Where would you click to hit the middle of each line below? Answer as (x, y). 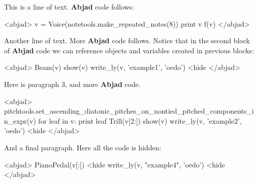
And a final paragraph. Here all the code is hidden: (83, 147)
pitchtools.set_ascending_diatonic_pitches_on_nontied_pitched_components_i (129, 111)
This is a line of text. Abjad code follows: (69, 7)
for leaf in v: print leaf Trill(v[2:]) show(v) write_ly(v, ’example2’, (140, 120)
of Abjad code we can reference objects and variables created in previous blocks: (129, 50)
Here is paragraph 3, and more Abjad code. (72, 84)
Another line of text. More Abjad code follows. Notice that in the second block (127, 40)
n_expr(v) (20, 120)
